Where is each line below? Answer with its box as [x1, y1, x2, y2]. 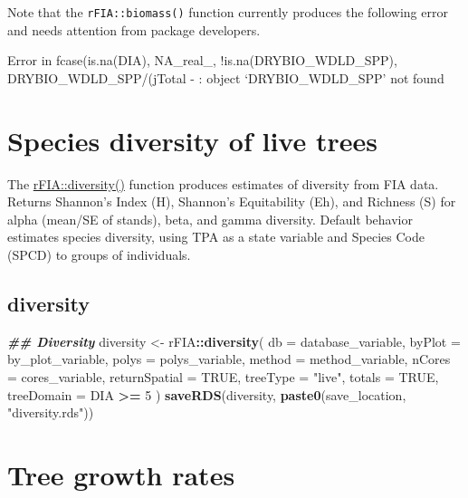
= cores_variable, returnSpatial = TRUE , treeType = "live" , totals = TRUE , [7, 367, 439, 386]
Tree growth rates [7, 455, 235, 493]
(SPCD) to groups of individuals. [7, 244, 191, 263]
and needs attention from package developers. [7, 20, 261, 39]
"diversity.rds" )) [7, 403, 94, 422]
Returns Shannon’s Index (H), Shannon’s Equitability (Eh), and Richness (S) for [7, 192, 456, 211]
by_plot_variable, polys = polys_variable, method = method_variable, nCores [7, 350, 451, 369]
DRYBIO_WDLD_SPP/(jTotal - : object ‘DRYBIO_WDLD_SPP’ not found [7, 68, 444, 87]
